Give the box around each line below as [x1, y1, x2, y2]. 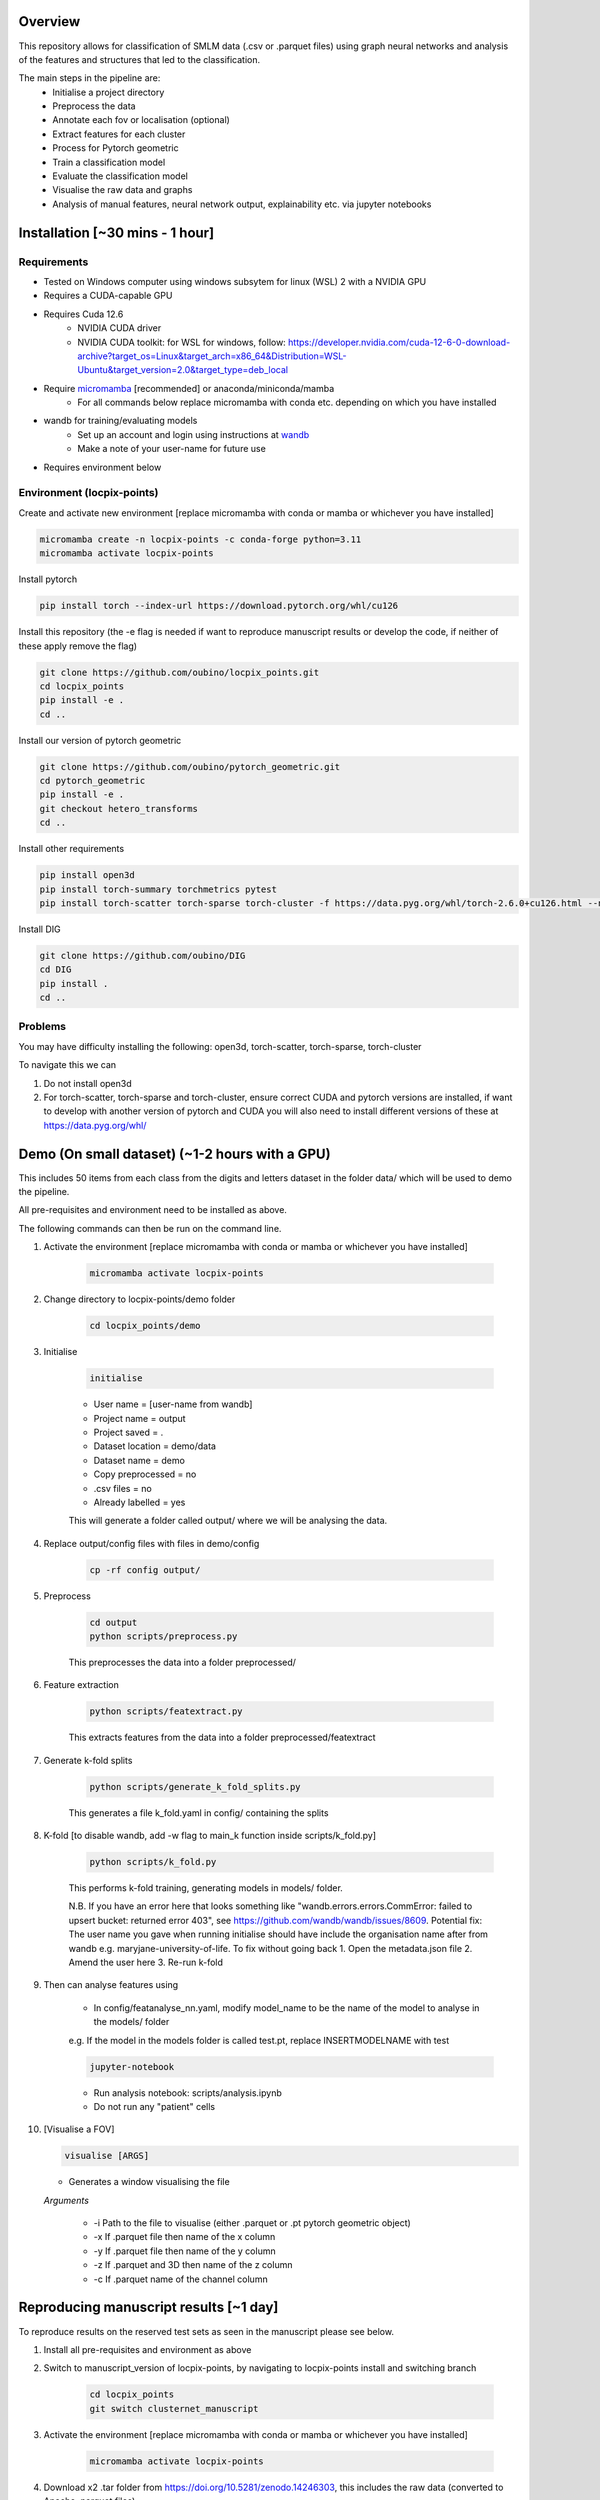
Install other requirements [18, 843, 125, 855]
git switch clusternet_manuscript [89, 2403, 259, 2414]
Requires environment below [43, 461, 162, 473]
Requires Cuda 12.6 [43, 308, 124, 320]
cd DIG [39, 964, 72, 975]
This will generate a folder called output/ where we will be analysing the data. [68, 1515, 388, 1527]
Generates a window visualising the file [68, 2176, 230, 2188]
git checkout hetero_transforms [39, 803, 199, 814]
